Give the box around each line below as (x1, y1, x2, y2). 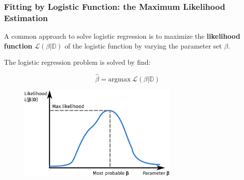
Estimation (4, 11, 48, 24)
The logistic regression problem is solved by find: (4, 57, 151, 67)
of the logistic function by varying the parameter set (64, 40, 222, 51)
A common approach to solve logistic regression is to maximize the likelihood (4, 31, 241, 41)
